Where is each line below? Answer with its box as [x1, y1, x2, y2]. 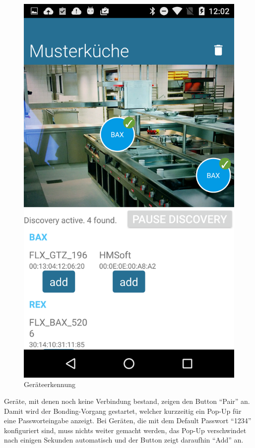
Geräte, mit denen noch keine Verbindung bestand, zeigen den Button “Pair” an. [4, 395, 250, 406]
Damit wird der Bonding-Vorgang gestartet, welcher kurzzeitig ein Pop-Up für [4, 405, 242, 416]
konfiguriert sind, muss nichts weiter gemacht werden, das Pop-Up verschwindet [4, 425, 247, 435]
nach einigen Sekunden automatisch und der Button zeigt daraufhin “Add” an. [4, 435, 244, 445]
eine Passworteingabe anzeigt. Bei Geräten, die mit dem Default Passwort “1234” [4, 415, 252, 426]
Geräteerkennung [24, 379, 76, 390]
